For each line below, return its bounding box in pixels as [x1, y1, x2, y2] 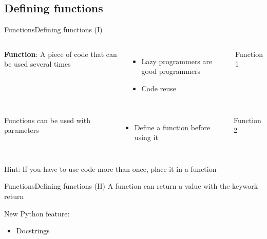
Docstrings [16, 225, 50, 236]
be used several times [4, 58, 71, 69]
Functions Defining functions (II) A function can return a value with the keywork [4, 181, 258, 191]
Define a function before [134, 122, 211, 132]
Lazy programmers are [141, 55, 213, 66]
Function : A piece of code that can [4, 48, 117, 59]
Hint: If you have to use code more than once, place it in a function [4, 163, 217, 174]
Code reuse [141, 83, 176, 93]
